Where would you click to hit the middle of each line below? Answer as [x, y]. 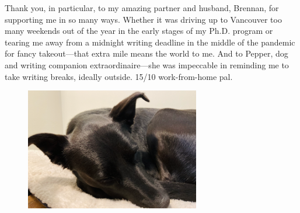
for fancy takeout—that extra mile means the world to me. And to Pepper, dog [146, 53]
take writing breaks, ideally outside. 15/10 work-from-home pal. [119, 76]
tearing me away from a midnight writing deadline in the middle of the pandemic [150, 42]
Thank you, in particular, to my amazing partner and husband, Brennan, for [142, 8]
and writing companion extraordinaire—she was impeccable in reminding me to [147, 64]
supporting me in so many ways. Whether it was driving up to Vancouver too [143, 19]
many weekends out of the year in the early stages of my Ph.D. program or [139, 31]
